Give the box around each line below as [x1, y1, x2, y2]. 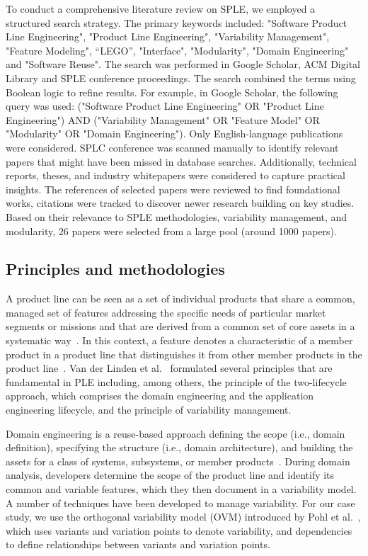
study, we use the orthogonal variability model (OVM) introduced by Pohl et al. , [6, 509, 361, 524]
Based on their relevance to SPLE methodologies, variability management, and [6, 209, 347, 224]
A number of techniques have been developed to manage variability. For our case [6, 495, 355, 510]
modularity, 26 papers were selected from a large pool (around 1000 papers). [6, 223, 337, 238]
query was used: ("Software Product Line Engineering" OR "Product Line [6, 98, 324, 113]
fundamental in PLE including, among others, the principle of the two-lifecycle [6, 374, 347, 389]
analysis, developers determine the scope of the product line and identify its [6, 467, 335, 482]
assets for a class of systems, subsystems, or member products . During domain [6, 453, 350, 468]
